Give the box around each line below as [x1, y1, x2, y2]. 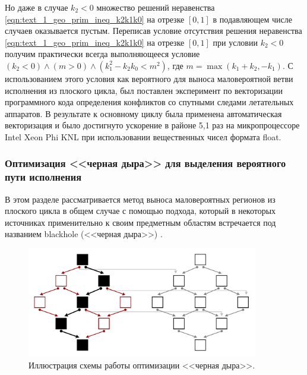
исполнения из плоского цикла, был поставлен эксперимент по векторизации [5, 84, 283, 96]
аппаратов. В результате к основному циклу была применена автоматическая [5, 107, 282, 119]
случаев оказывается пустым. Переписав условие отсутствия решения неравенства [5, 24, 302, 37]
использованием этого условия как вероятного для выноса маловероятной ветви [5, 72, 293, 84]
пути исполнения [5, 169, 81, 184]
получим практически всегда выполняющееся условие [5, 48, 200, 60]
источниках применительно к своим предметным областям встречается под [5, 216, 276, 228]
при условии [213, 36, 258, 48]
